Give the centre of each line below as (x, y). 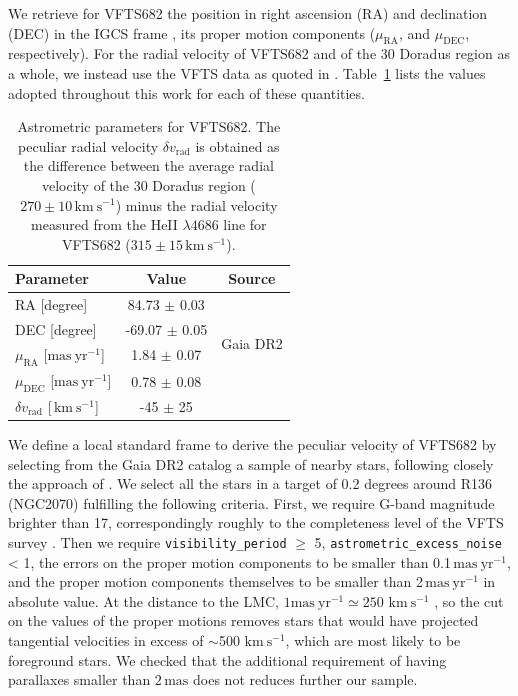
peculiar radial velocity (88, 145)
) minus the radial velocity (196, 204)
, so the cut (469, 600)
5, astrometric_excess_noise (408, 542)
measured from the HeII (104, 224)
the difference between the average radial (148, 165)
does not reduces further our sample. (305, 679)
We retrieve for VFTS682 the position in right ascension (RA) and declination (248, 13)
